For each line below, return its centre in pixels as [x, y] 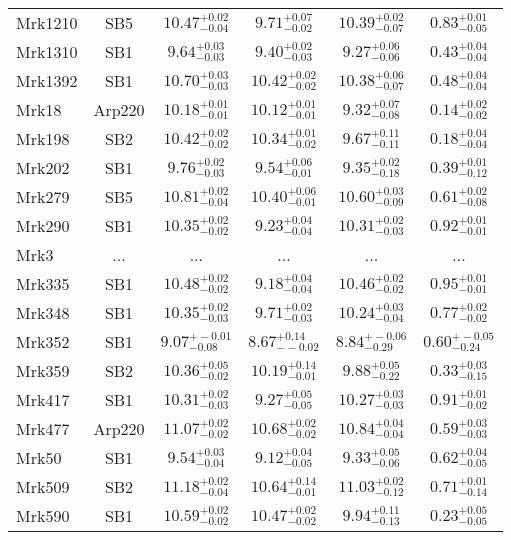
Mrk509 [43, 486]
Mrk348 [43, 312]
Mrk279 [43, 196]
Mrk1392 [47, 80]
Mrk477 [43, 428]
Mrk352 [43, 341]
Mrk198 [43, 138]
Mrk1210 [47, 22]
